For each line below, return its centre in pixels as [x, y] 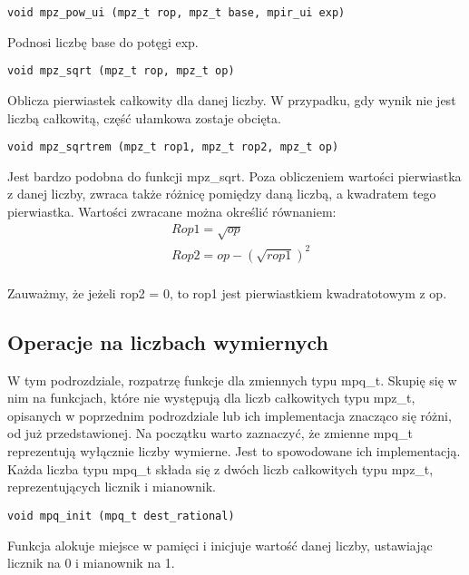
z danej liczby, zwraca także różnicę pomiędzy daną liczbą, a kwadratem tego [222, 194]
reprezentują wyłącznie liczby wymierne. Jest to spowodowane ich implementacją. [234, 451]
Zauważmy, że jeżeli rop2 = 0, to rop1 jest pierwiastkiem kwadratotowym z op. [227, 292]
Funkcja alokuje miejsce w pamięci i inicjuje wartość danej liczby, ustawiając [220, 545]
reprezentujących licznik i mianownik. [112, 487]
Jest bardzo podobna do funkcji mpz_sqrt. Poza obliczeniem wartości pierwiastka [234, 175]
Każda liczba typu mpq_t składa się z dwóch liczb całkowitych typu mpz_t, [220, 468]
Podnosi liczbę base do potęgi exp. [103, 41]
